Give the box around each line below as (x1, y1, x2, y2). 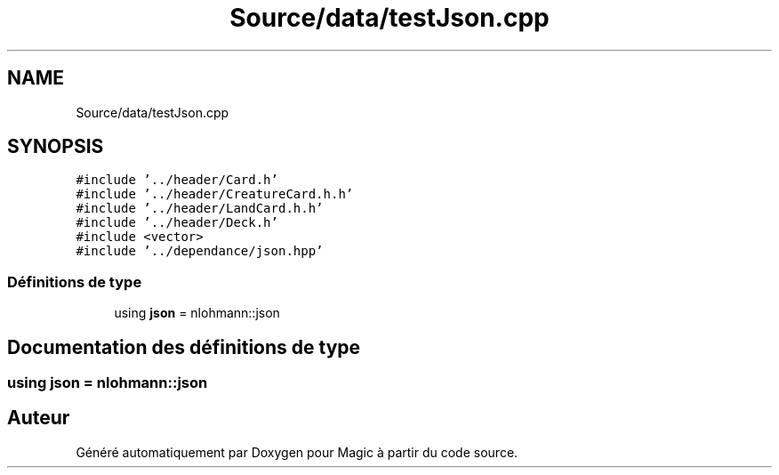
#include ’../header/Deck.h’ (76, 215, 278, 230)
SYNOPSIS (7, 135, 104, 158)
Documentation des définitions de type (7, 335, 361, 358)
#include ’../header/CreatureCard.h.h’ (76, 187, 354, 202)
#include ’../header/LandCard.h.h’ (76, 201, 324, 216)
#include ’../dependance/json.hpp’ (76, 244, 324, 259)
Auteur (7, 407, 70, 430)
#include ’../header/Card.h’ (76, 173, 278, 188)
